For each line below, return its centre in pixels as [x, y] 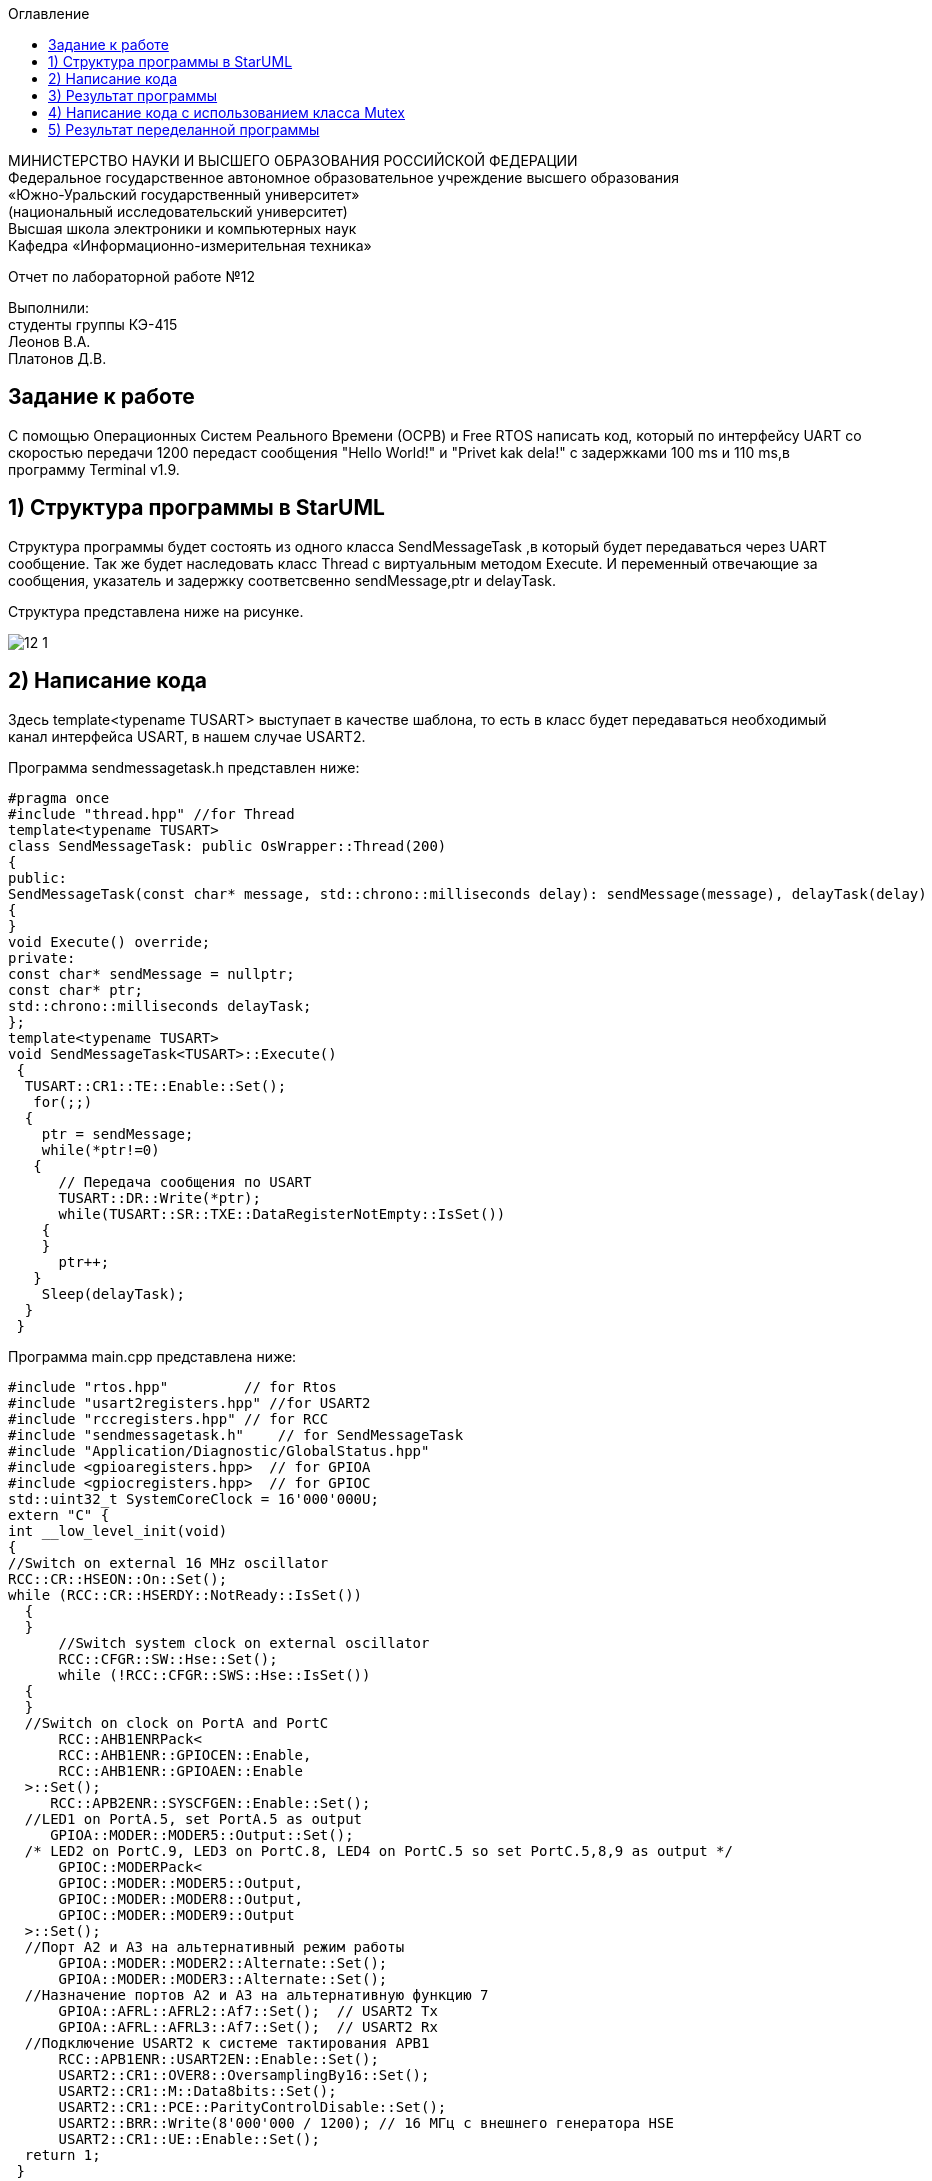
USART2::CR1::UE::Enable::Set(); [189, 2138]
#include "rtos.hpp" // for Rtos [172, 1386]
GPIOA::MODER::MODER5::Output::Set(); [202, 1834]
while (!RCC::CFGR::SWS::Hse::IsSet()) [214, 1674]
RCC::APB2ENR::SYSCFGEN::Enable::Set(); [210, 1802]
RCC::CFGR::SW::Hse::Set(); [168, 1658]
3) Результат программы [133, 95]
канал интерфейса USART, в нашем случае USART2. [187, 736]
